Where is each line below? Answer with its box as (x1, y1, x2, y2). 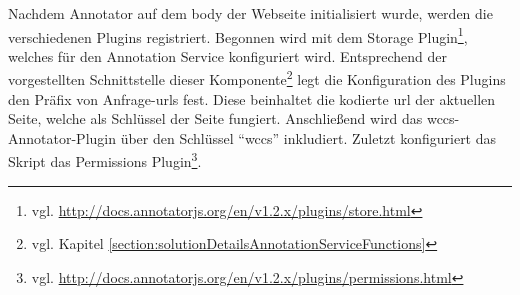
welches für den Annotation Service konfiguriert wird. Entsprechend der (8, 45, 447, 66)
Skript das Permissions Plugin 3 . (8, 148, 202, 172)
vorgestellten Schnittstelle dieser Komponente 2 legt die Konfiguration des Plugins (8, 66, 506, 90)
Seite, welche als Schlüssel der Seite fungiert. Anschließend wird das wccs (8, 108, 455, 129)
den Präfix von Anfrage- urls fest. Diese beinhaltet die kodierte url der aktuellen (8, 88, 496, 109)
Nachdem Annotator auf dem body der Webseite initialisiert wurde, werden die (8, 3, 493, 23)
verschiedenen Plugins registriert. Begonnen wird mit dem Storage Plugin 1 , (8, 23, 468, 47)
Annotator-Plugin (8, 127, 116, 148)
